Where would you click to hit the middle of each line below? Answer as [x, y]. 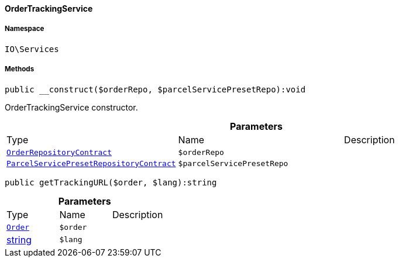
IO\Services [32, 49]
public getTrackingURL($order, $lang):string [111, 182]
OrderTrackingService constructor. [71, 107]
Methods [20, 69]
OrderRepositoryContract [59, 152]
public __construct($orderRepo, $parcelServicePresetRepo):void [155, 89]
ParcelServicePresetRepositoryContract [91, 163]
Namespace [25, 29]
